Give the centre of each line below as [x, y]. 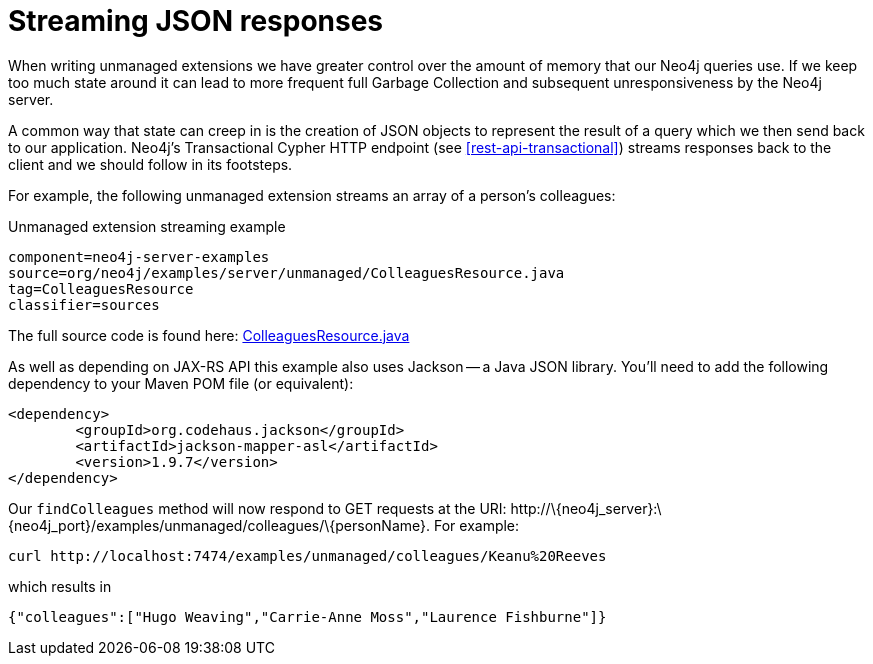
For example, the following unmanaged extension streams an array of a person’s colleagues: [312, 195]
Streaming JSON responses [196, 21]
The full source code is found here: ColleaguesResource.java [209, 335]
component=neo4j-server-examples [139, 256]
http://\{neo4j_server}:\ [586, 508]
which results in [60, 586]
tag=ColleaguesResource [101, 288]
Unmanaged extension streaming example [147, 226]
